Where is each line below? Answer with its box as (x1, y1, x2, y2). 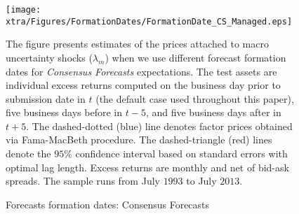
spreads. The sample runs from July (6, 173, 160, 188)
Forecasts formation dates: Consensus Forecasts (6, 197, 210, 211)
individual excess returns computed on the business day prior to (6, 78, 281, 92)
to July (186, 173, 217, 188)
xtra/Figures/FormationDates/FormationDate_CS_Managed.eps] (6, 16, 293, 27)
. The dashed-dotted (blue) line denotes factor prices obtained (26, 118, 293, 133)
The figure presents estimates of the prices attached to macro (6, 36, 269, 51)
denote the (6, 146, 51, 161)
